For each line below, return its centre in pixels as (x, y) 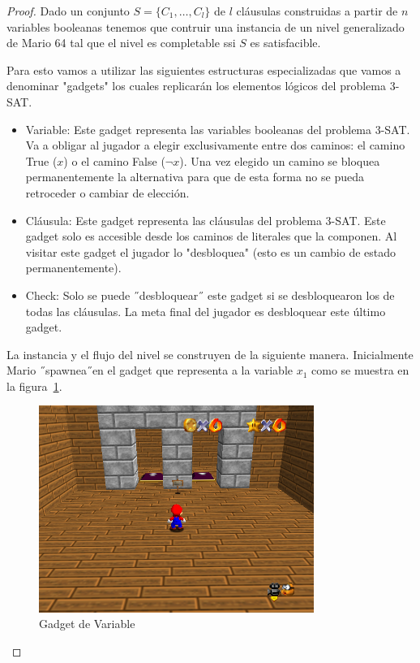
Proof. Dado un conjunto (68, 11)
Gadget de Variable (87, 624)
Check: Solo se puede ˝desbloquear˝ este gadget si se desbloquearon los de (210, 295)
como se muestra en (360, 370)
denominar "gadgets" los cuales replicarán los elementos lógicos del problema (196, 86)
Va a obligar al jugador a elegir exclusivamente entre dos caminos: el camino (215, 145)
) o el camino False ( (114, 160)
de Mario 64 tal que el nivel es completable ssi (121, 43)
